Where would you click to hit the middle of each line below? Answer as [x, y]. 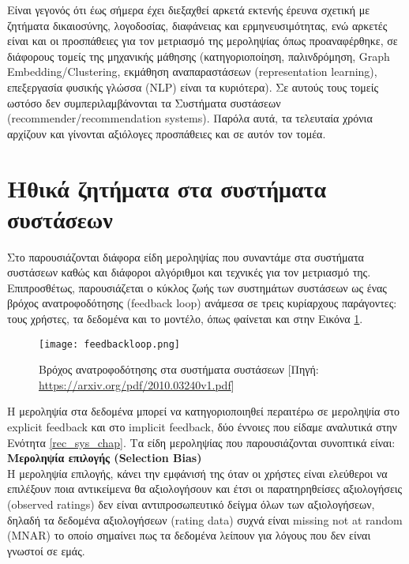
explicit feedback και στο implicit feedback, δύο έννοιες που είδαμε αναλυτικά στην [202, 427]
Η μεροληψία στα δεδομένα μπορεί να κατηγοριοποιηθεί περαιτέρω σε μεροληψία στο [204, 411]
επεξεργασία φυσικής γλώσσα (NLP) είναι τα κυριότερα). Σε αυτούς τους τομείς [193, 86]
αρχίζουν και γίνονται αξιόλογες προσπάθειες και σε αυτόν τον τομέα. [167, 133]
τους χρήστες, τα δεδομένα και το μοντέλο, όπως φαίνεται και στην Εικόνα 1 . [185, 319]
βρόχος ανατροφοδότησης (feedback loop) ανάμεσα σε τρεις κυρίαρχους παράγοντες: [202, 303]
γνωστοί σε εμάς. [46, 550]
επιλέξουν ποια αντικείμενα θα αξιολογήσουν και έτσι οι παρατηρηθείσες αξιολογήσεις [205, 489]
